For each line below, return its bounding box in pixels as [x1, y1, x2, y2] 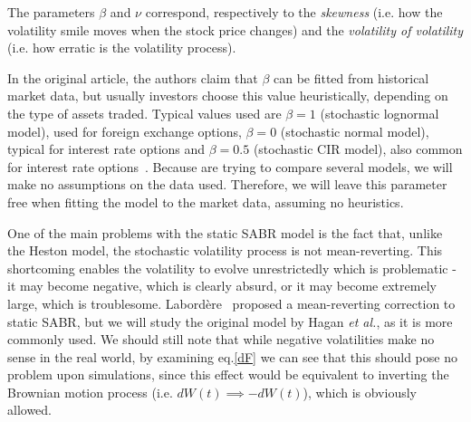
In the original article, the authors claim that [7, 68, 258, 87]
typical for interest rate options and [7, 139, 206, 158]
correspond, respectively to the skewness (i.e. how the [145, 3, 443, 21]
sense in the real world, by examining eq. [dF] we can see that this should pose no [7, 347, 457, 366]
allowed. [7, 400, 52, 419]
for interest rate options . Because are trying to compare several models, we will [7, 157, 453, 176]
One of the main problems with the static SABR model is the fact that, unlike [7, 223, 443, 242]
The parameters [7, 3, 95, 21]
